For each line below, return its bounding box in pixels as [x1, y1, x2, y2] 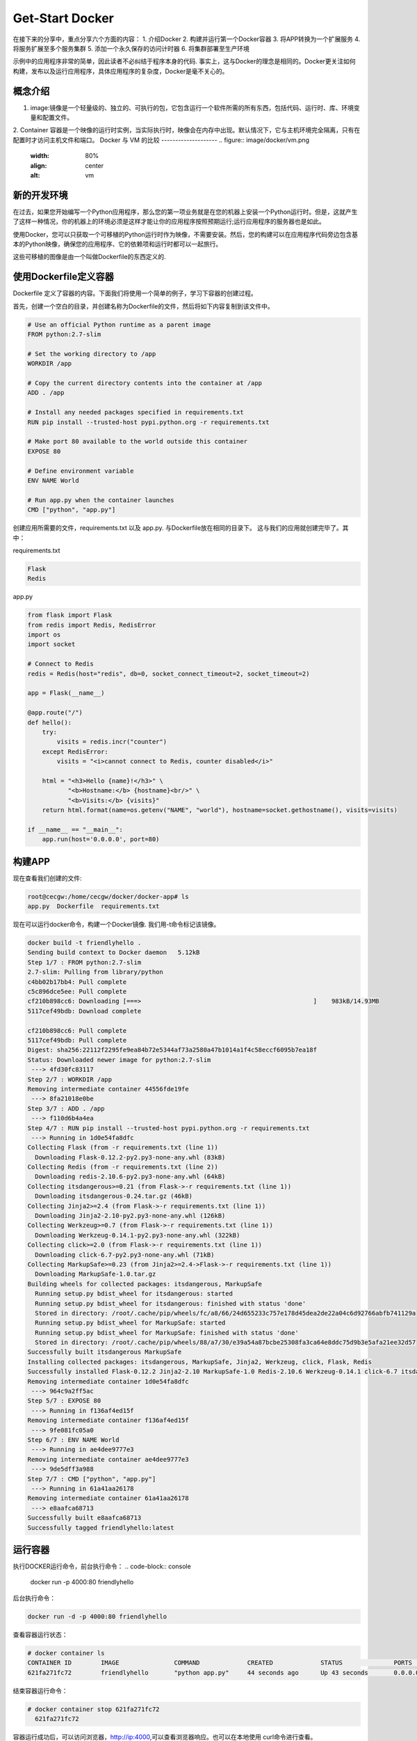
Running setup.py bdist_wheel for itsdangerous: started [35, 1290, 233, 1298]
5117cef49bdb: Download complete [27, 1007, 142, 1015]
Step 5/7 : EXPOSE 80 [27, 1397, 101, 1405]
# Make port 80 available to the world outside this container [27, 437, 248, 446]
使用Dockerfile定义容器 [13, 271, 115, 283]
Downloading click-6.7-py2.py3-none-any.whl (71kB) [35, 1251, 215, 1258]
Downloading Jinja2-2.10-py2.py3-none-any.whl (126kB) [35, 1212, 226, 1220]
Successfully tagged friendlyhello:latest [27, 1524, 174, 1531]
